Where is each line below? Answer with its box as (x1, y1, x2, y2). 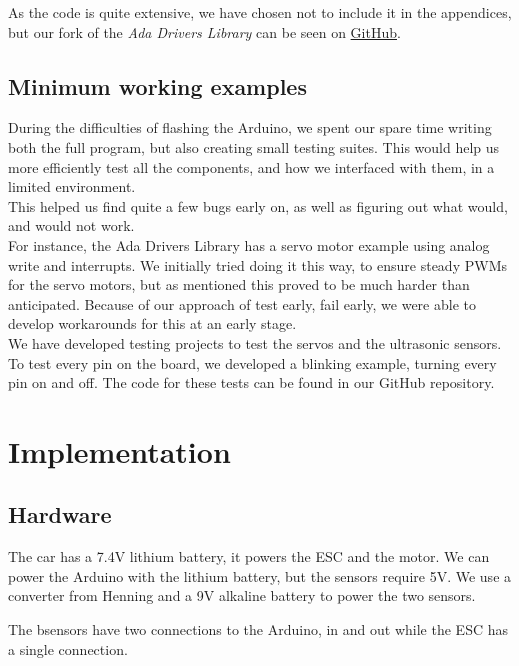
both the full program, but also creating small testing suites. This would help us (8, 136, 500, 157)
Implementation (8, 430, 231, 471)
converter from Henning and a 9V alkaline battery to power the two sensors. (8, 585, 476, 606)
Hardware (8, 499, 112, 530)
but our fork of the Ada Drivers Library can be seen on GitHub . (8, 21, 401, 42)
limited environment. (8, 176, 136, 197)
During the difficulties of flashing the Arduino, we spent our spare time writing (8, 117, 492, 138)
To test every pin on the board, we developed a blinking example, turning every (8, 352, 497, 373)
